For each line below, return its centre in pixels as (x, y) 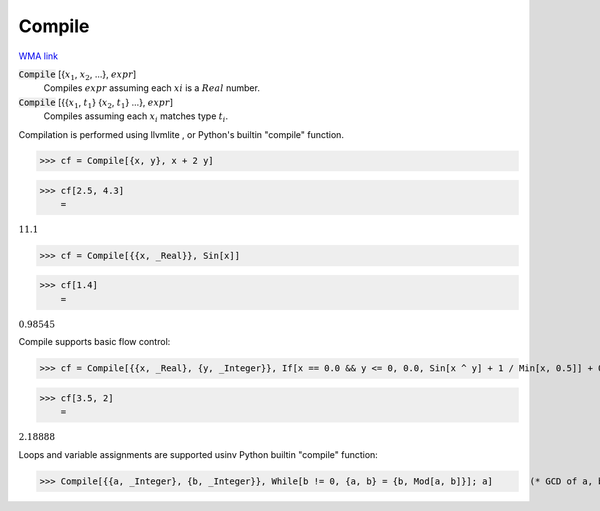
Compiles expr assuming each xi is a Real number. (151, 88)
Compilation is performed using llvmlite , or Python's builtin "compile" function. (181, 134)
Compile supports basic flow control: (94, 342)
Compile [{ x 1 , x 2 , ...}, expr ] (77, 75)
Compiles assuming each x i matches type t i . (136, 117)
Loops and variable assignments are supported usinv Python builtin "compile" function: (198, 454)
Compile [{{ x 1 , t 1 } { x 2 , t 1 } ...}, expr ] (96, 103)
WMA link (38, 56)
